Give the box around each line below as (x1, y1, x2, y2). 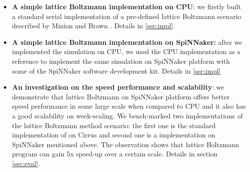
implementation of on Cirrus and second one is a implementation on (12, 130, 215, 140)
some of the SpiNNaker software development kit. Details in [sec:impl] (12, 65, 221, 76)
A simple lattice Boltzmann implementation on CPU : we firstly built (12, 1, 241, 11)
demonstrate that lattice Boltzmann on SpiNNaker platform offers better (12, 91, 230, 101)
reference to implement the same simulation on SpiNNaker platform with (12, 56, 230, 66)
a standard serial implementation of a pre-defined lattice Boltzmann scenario (12, 11, 241, 21)
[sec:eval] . (12, 158, 40, 168)
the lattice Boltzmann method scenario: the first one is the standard (12, 120, 216, 130)
